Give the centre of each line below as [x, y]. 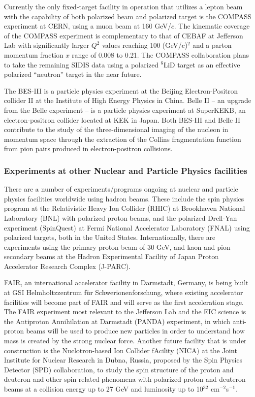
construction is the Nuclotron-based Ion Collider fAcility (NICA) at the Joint [121, 350]
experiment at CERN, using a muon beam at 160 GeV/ [88, 26]
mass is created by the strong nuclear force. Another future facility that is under [125, 341]
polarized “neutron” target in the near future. [73, 74]
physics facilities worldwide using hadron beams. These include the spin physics [124, 198]
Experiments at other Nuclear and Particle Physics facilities [126, 170]
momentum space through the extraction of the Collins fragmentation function [123, 139]
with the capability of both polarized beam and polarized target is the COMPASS [128, 16]
